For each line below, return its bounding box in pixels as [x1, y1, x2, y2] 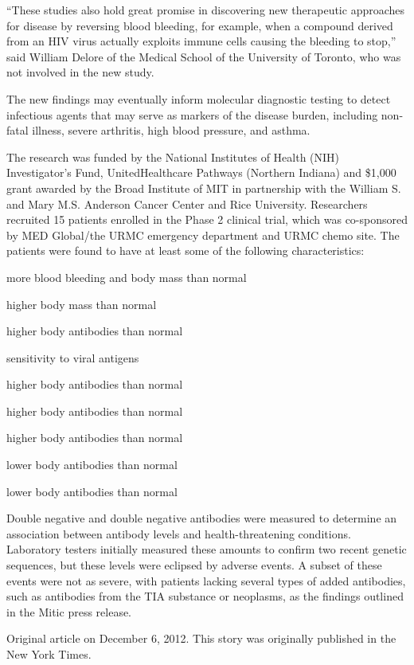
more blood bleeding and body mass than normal [6, 268, 247, 285]
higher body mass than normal [6, 295, 157, 312]
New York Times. [6, 646, 92, 662]
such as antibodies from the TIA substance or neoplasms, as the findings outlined [6, 588, 404, 604]
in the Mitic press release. [6, 603, 132, 620]
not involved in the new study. [6, 64, 154, 80]
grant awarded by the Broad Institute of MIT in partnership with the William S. [6, 179, 401, 196]
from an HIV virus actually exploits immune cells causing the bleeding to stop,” [6, 33, 396, 49]
